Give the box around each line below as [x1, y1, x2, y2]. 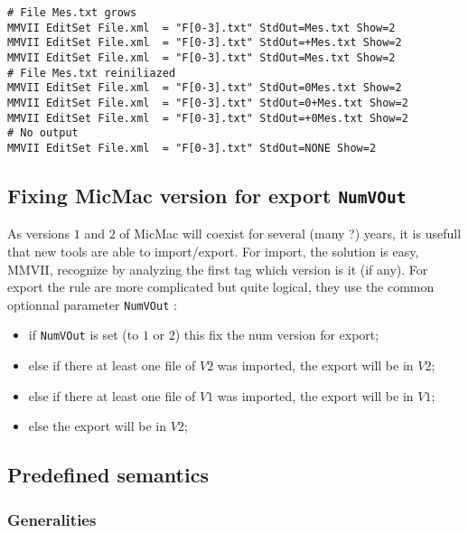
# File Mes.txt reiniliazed [7, 66, 176, 79]
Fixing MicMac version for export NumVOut [7, 181, 407, 209]
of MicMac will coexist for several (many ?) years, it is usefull [119, 224, 462, 243]
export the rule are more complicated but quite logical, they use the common [7, 277, 435, 296]
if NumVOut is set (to [28, 325, 139, 344]
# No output [7, 126, 79, 140]
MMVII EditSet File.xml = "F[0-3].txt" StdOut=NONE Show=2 [7, 141, 377, 154]
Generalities [7, 508, 97, 530]
